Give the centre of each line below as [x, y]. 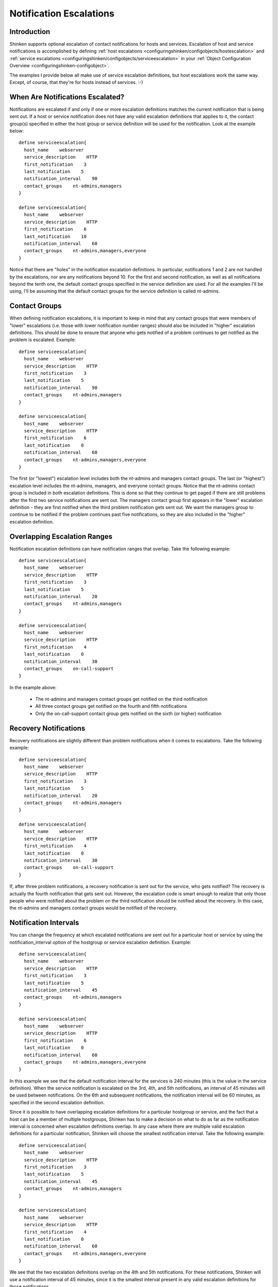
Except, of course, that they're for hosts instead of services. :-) [76, 82]
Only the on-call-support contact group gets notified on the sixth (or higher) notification [128, 714]
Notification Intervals [44, 923]
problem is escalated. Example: [43, 340]
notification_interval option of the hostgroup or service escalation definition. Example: [100, 942]
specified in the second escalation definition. [57, 1102]
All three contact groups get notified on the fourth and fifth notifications [111, 706]
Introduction [30, 32]
